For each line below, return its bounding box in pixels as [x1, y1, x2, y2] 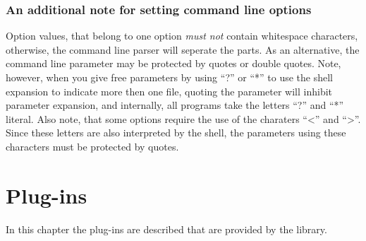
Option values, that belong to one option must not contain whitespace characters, [6, 28, 358, 43]
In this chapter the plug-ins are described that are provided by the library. [6, 221, 327, 236]
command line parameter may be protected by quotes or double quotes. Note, [6, 56, 341, 71]
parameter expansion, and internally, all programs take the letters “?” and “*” [6, 98, 344, 112]
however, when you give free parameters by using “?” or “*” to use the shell [6, 70, 333, 84]
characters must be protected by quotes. [6, 139, 179, 153]
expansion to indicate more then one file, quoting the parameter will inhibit [6, 83, 333, 98]
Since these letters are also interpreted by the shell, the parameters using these [6, 125, 346, 140]
